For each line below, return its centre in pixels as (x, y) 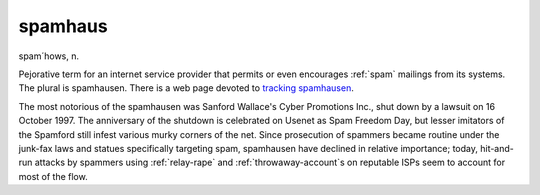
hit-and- (497, 148)
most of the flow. (53, 176)
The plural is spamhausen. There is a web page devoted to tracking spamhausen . (186, 88)
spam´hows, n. (49, 56)
